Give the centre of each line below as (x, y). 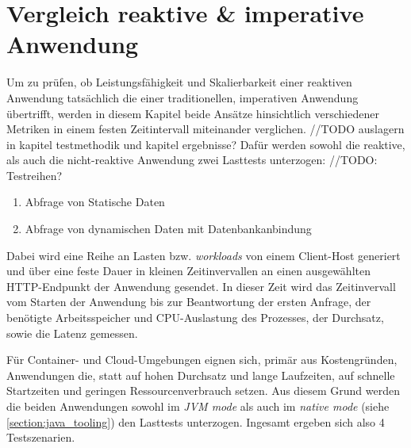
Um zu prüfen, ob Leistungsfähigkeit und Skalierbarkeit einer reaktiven (179, 82)
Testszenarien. (41, 437)
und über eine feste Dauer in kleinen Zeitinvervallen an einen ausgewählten (188, 271)
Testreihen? (35, 175)
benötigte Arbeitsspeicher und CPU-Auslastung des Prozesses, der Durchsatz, (195, 318)
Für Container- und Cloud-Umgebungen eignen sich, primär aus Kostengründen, (202, 360)
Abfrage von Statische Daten (95, 202)
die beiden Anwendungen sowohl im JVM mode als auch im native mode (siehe (198, 406)
